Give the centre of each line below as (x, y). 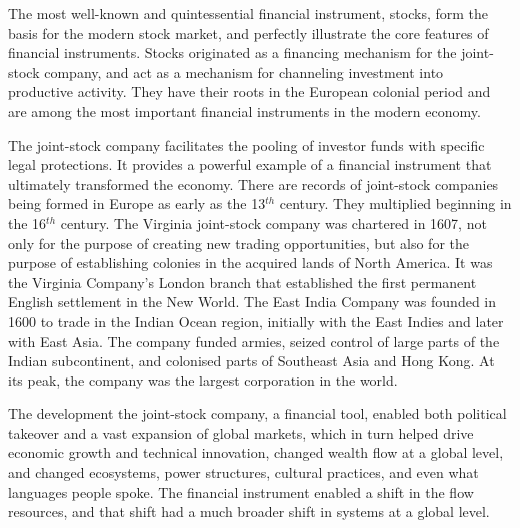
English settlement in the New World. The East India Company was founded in (252, 301)
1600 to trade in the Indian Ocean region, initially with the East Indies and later (256, 320)
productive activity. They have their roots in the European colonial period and (249, 91)
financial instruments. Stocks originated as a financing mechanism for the (232, 52)
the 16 (27, 222)
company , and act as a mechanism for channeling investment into (244, 71)
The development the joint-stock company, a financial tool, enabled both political (257, 413)
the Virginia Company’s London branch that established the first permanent (242, 281)
